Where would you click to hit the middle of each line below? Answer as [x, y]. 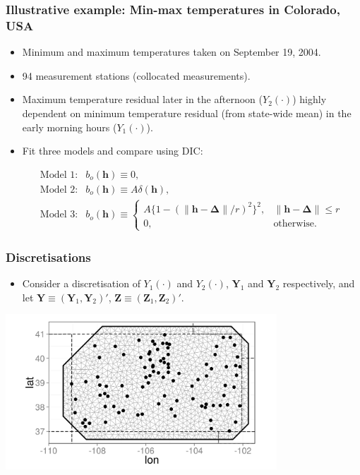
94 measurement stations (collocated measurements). [136, 75]
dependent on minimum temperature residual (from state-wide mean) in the [187, 113]
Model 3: [59, 215]
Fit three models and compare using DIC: [113, 151]
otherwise [294, 223]
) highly [310, 99]
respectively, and [319, 283]
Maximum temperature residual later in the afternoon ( [142, 99]
